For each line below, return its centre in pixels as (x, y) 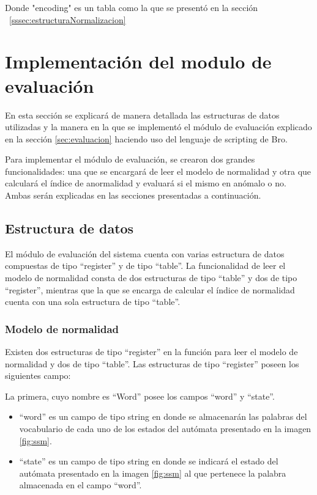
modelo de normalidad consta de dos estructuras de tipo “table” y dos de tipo (151, 278)
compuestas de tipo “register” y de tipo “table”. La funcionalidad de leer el (145, 266)
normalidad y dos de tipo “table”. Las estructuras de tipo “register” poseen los (152, 363)
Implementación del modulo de (138, 61)
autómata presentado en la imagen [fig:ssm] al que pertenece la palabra (153, 473)
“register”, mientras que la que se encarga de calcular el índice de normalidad (150, 289)
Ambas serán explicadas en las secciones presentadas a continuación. (133, 195)
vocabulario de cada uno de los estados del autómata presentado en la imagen (165, 429)
